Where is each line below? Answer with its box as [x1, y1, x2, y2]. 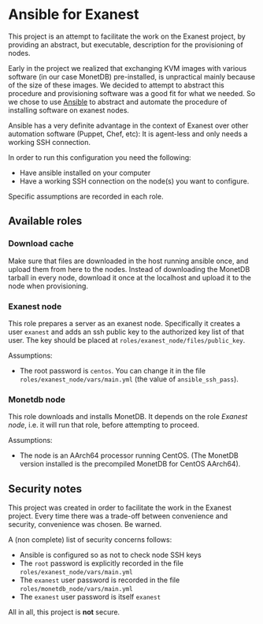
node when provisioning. [8, 281, 89, 291]
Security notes [8, 482, 83, 496]
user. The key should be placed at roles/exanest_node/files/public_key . [8, 335, 246, 344]
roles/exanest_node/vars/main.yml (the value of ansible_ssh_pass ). [19, 374, 239, 384]
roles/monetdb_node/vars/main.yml [19, 585, 133, 593]
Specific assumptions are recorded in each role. [8, 191, 164, 201]
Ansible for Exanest [8, 6, 139, 24]
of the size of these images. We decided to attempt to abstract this [8, 80, 224, 90]
